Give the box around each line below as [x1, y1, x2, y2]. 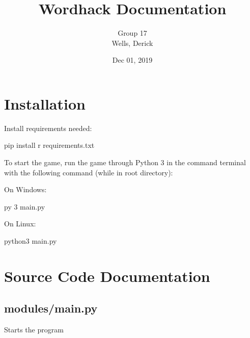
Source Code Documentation [4, 265, 210, 286]
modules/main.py [4, 300, 98, 316]
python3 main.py [4, 236, 57, 246]
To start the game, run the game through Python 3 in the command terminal [4, 157, 246, 168]
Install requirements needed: [4, 122, 92, 133]
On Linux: [4, 218, 36, 229]
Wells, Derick [112, 37, 153, 48]
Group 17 [118, 28, 147, 38]
